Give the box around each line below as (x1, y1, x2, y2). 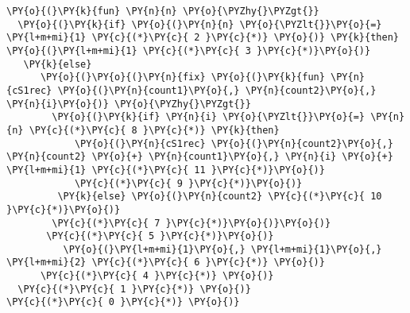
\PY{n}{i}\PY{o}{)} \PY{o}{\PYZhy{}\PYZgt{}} (6, 98, 251, 110)
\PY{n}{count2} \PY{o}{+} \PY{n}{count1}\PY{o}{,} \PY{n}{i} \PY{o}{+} (6, 151, 393, 163)
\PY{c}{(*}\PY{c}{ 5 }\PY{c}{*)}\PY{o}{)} (46, 230, 274, 242)
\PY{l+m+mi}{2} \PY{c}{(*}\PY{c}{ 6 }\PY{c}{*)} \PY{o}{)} (6, 257, 325, 269)
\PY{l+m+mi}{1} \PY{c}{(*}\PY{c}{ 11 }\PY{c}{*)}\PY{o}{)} (6, 164, 325, 176)
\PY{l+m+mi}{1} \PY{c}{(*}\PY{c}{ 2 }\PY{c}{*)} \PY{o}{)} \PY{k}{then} (6, 32, 399, 44)
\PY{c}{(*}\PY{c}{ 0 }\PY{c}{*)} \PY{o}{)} (6, 296, 240, 308)
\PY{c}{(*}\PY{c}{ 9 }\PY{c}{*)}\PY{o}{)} (74, 177, 303, 189)
